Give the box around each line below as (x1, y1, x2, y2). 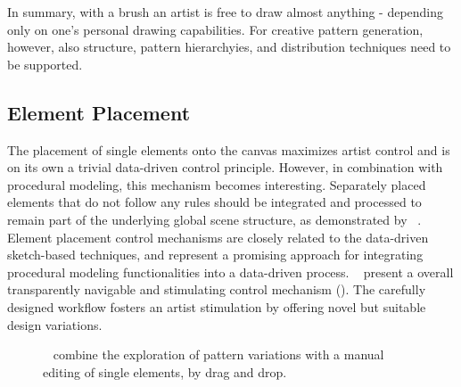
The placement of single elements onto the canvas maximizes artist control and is (7, 140, 450, 159)
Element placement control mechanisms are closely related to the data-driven (7, 227, 429, 246)
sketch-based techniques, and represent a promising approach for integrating (7, 245, 424, 264)
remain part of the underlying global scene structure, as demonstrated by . (7, 210, 422, 228)
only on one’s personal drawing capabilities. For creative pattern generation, (7, 20, 424, 38)
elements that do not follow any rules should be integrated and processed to (7, 193, 422, 211)
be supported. (7, 54, 83, 73)
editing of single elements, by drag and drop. (43, 362, 287, 381)
